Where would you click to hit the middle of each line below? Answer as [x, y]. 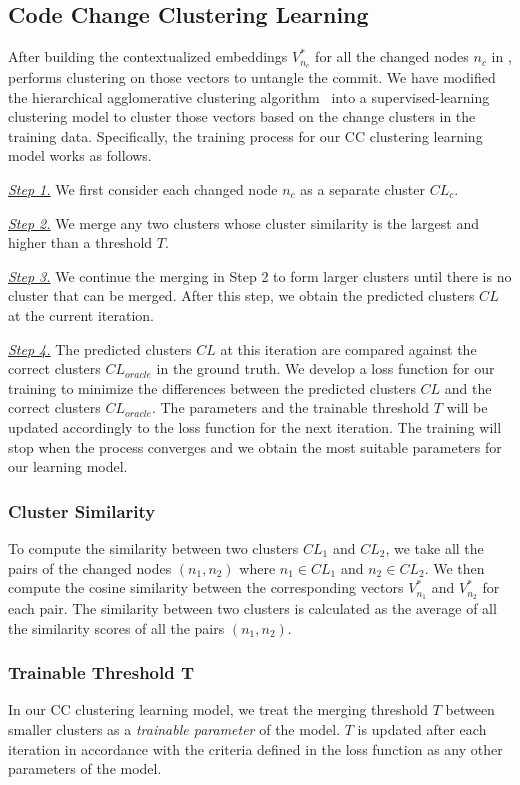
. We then [454, 567]
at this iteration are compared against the [348, 348]
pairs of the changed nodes [90, 567]
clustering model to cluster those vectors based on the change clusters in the [242, 116]
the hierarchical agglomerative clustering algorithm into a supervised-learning [249, 96]
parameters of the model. [85, 768]
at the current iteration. [81, 315]
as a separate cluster [363, 189]
